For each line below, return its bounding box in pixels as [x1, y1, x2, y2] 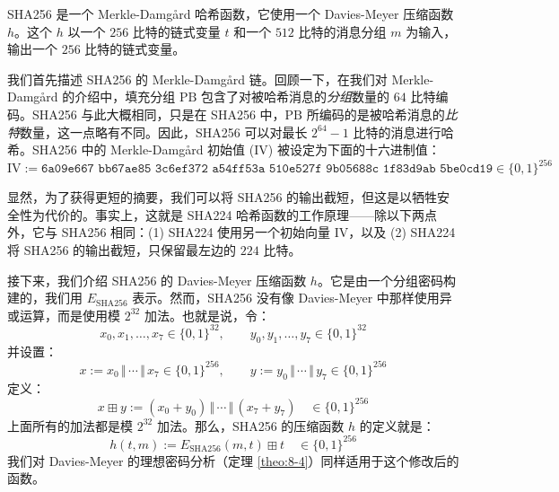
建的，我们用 [7, 288, 83, 307]
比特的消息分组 [298, 22, 387, 40]
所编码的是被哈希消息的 [306, 104, 445, 123]
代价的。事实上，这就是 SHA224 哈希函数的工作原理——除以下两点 [44, 205, 438, 224]
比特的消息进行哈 [353, 122, 454, 141]
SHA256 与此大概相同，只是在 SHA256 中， [31, 104, 285, 123]
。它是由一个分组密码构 [317, 270, 456, 289]
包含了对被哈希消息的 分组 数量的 [201, 87, 390, 106]
